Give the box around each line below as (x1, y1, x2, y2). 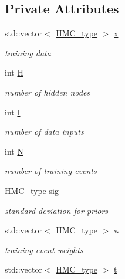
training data (5, 46, 51, 59)
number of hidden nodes (5, 86, 90, 98)
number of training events (5, 165, 97, 177)
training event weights (5, 243, 83, 256)
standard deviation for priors (5, 204, 109, 216)
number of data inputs (5, 125, 84, 138)
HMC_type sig (5, 184, 59, 196)
